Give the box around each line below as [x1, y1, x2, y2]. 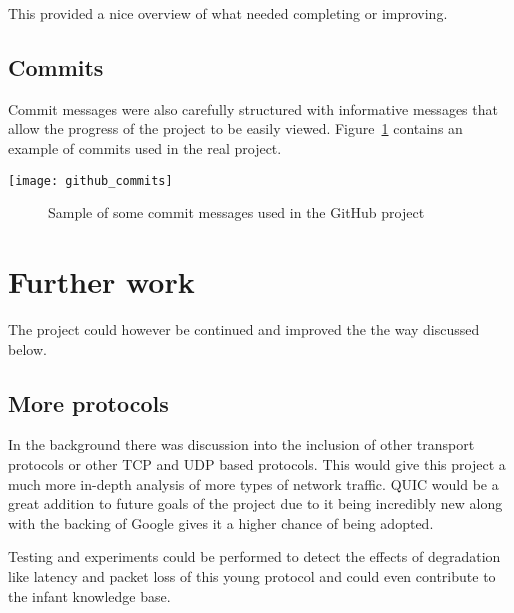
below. [8, 338, 47, 359]
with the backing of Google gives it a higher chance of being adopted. [8, 512, 434, 533]
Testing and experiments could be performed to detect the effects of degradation [8, 546, 501, 567]
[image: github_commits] [8, 173, 173, 188]
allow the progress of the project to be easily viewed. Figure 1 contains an [8, 118, 463, 139]
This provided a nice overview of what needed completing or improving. [8, 3, 448, 23]
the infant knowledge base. [8, 585, 171, 606]
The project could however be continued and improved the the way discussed [8, 318, 480, 339]
